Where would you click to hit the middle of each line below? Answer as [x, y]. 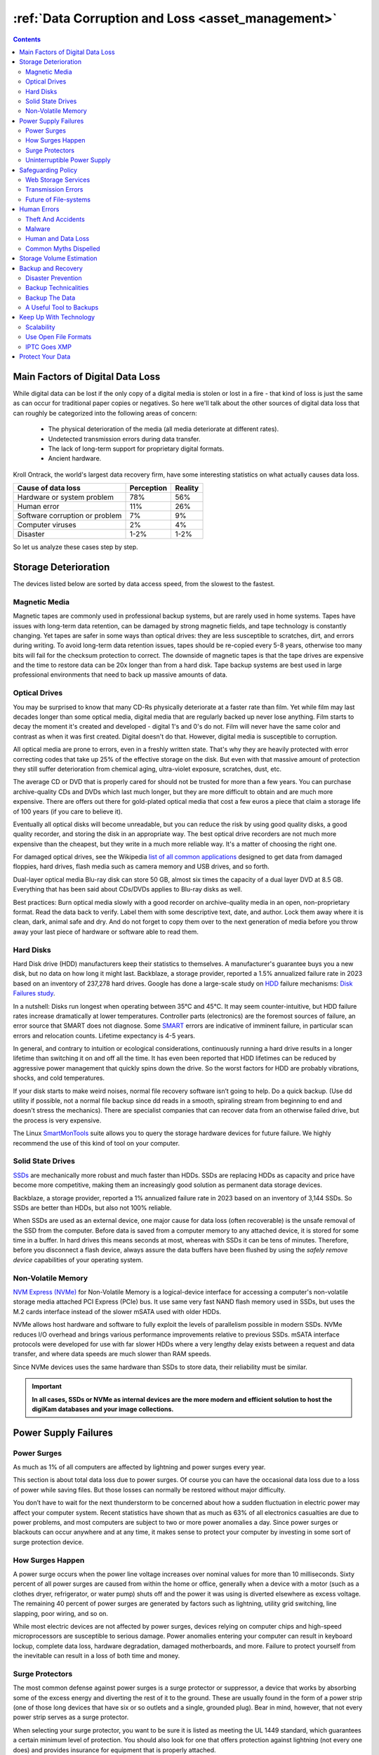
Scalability [40, 327]
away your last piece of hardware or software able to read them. [106, 932]
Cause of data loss [49, 488]
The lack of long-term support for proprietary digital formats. [136, 449]
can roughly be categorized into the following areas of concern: [105, 413]
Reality [187, 488]
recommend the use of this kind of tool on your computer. [97, 1143]
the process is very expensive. [57, 1120]
